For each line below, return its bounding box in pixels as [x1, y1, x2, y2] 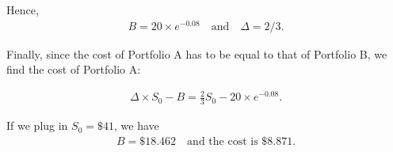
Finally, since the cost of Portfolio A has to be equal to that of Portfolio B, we [6, 45, 387, 62]
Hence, [6, 2, 39, 17]
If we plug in [6, 117, 68, 134]
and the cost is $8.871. [187, 135, 296, 147]
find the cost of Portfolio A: [6, 61, 141, 78]
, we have [114, 117, 159, 134]
